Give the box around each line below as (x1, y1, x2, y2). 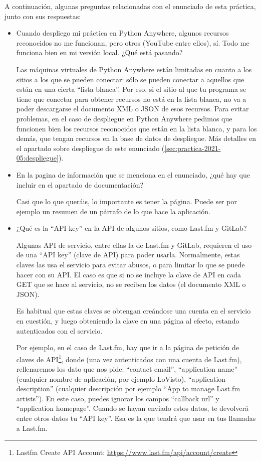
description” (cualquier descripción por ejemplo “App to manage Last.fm (16, 383, 240, 394)
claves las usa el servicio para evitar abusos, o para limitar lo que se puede (16, 259, 245, 270)
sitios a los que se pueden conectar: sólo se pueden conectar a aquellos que (16, 74, 244, 84)
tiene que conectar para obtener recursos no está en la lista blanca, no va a (16, 93, 246, 104)
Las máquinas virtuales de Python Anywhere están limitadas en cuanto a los (16, 64, 252, 74)
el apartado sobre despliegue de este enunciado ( (16, 142, 165, 153)
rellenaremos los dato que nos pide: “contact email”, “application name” (16, 364, 238, 374)
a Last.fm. (16, 422, 48, 433)
